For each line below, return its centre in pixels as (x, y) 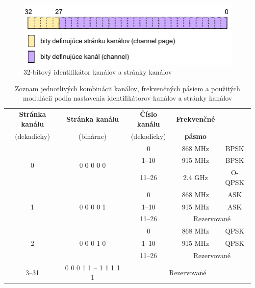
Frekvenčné (196, 119)
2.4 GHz (195, 177)
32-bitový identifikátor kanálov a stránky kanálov (98, 72)
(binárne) (93, 136)
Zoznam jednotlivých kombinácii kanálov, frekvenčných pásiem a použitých (127, 88)
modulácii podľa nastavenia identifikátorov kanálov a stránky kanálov (127, 98)
